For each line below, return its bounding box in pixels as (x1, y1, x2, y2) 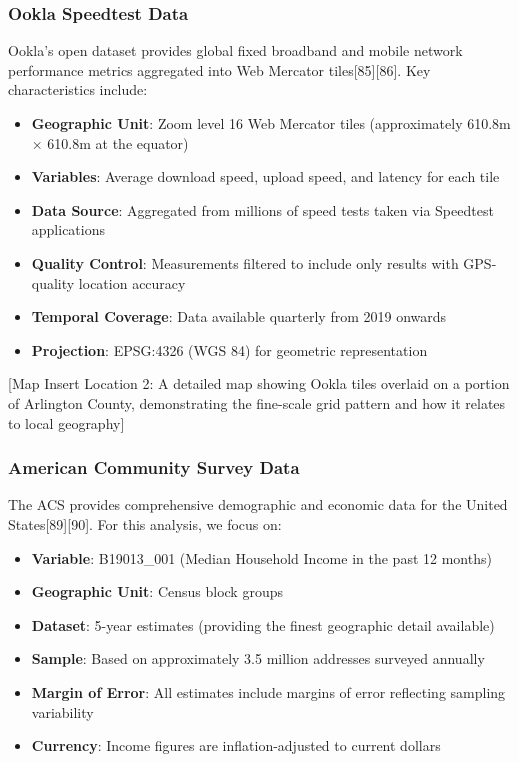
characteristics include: (8, 79, 148, 100)
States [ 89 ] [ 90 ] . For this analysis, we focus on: (8, 513, 282, 534)
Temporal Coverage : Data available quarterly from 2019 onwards (31, 306, 447, 327)
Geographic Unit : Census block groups (31, 581, 283, 602)
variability (31, 701, 94, 722)
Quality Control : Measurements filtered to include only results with (31, 252, 459, 273)
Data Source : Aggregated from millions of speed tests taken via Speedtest (31, 199, 494, 220)
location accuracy (78, 272, 186, 293)
